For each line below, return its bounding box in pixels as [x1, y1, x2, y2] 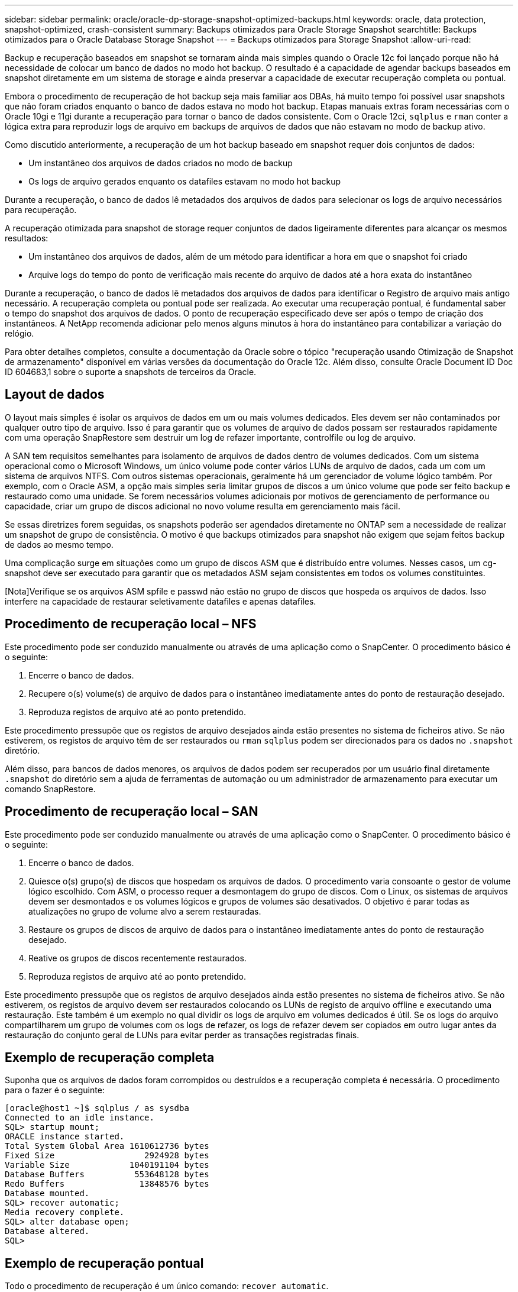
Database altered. [5, 1226, 90, 1236]
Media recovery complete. [5, 1207, 125, 1217]
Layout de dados [5, 387, 105, 402]
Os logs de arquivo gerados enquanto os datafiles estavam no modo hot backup [28, 176, 341, 186]
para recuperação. [5, 205, 77, 215]
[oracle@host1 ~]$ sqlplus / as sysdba [5, 1103, 189, 1113]
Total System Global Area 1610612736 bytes [5, 1141, 209, 1151]
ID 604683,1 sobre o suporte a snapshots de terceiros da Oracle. [5, 367, 257, 377]
